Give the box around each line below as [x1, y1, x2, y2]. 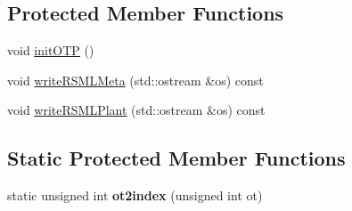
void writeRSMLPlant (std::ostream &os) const [7, 101, 266, 119]
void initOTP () [7, 41, 94, 60]
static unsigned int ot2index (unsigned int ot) [7, 186, 263, 205]
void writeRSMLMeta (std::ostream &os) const [7, 70, 264, 89]
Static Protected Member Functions [7, 144, 346, 172]
